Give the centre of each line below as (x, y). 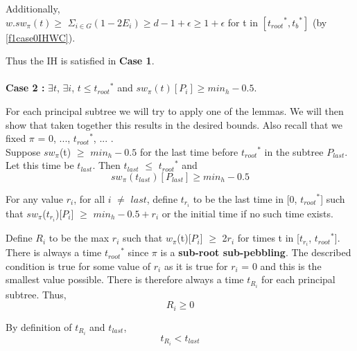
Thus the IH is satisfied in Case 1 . (80, 61)
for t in (243, 22)
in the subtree (294, 151)
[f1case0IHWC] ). (41, 37)
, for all (89, 198)
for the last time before (189, 151)
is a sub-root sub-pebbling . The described (256, 252)
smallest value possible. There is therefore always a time (125, 279)
